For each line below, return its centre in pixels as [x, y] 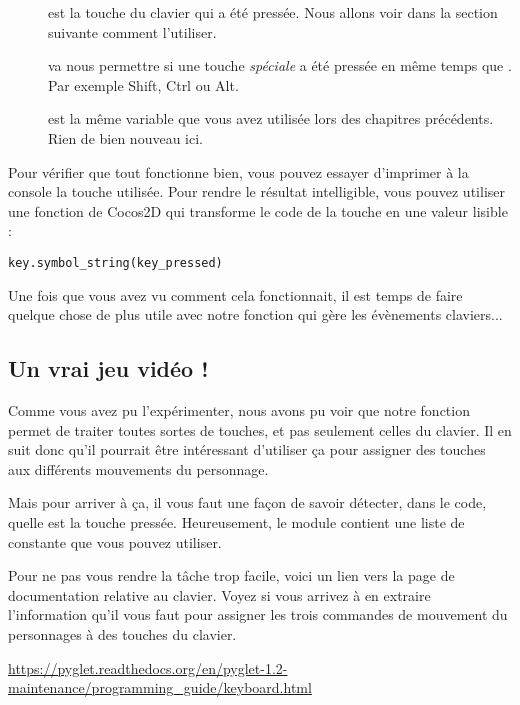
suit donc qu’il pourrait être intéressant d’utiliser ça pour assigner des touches [247, 449]
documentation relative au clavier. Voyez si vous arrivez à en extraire [219, 594]
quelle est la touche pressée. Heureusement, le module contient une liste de [236, 521]
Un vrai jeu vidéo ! [108, 368]
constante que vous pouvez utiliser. [115, 541]
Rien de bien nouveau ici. [125, 137]
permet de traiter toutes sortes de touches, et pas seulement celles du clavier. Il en [260, 429]
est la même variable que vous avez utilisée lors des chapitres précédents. [271, 118]
